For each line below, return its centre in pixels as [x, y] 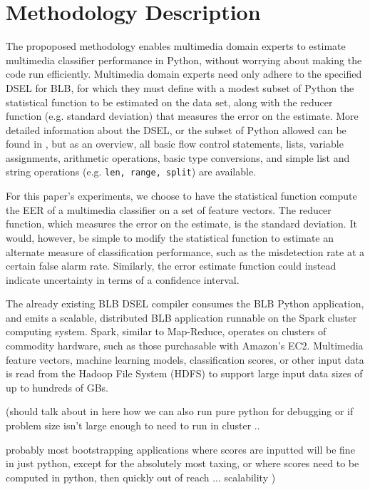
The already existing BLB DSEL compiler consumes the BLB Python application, [185, 303]
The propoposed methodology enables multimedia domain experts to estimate [176, 46]
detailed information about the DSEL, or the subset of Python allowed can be [176, 129]
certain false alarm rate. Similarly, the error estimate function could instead [171, 266]
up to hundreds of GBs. [57, 387]
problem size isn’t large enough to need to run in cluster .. [133, 425]
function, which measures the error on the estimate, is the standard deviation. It [181, 224]
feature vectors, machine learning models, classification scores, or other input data [185, 359]
